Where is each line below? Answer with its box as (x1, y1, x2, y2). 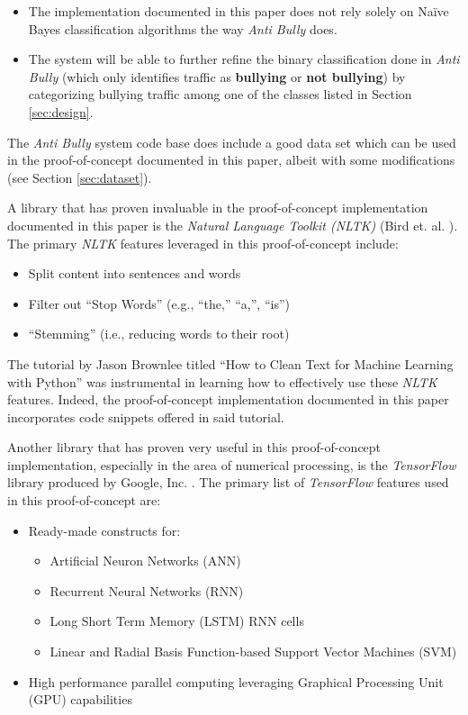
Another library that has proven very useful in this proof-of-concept (7, 438, 382, 457)
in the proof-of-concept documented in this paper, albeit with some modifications (7, 150, 455, 169)
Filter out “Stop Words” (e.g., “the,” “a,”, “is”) (28, 294, 290, 312)
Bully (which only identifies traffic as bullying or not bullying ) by (28, 67, 406, 86)
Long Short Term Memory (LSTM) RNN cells (49, 611, 304, 630)
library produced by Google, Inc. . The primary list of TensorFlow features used (7, 473, 449, 492)
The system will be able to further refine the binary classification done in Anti (28, 50, 460, 68)
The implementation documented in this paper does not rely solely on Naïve (28, 2, 449, 20)
